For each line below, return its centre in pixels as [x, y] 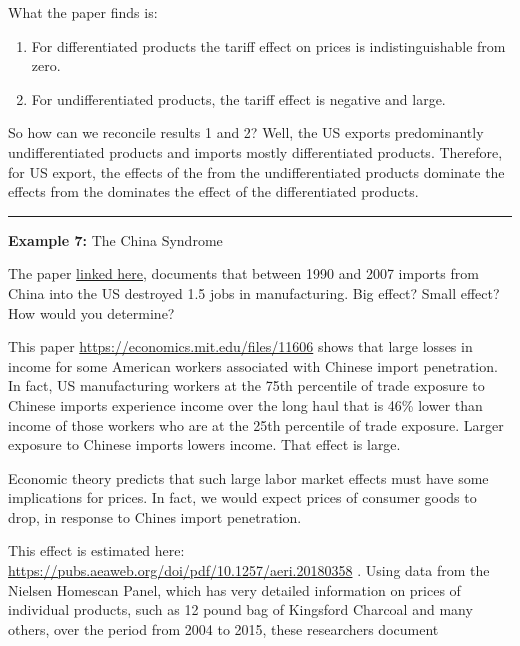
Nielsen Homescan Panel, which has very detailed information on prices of [234, 589]
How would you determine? [91, 312]
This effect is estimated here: [96, 550]
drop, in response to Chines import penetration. [155, 516]
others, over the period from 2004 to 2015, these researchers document [223, 628]
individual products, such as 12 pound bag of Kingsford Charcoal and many [240, 609]
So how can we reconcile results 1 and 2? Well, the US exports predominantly [246, 132]
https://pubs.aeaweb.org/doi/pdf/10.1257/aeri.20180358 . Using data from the [249, 570]
